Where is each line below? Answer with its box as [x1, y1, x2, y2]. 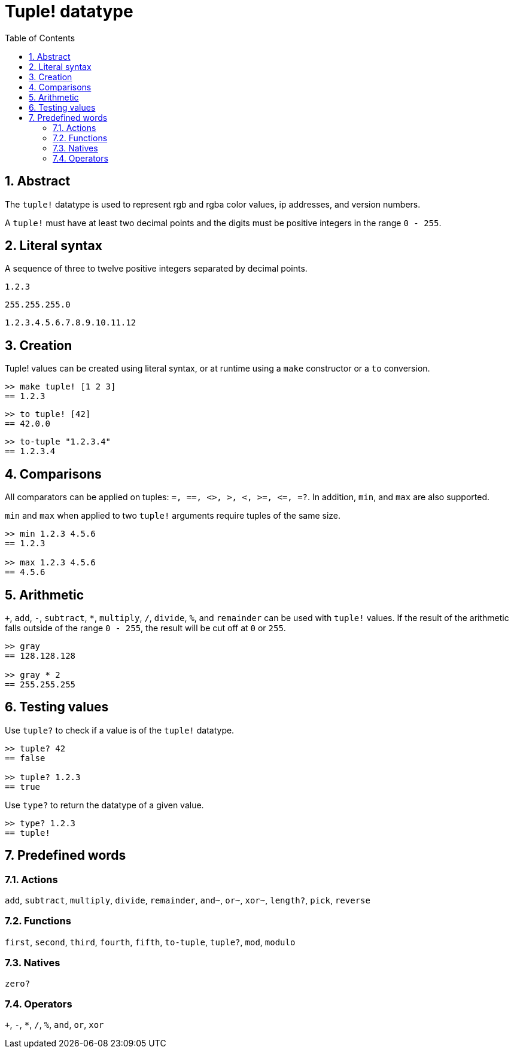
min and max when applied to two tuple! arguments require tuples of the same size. [5, 510, 341, 521]
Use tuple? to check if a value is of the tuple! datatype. [5, 725, 235, 735]
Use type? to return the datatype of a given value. [5, 799, 204, 810]
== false [5, 753, 45, 763]
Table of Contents [5, 32, 75, 43]
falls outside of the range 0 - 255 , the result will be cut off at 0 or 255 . [5, 622, 286, 633]
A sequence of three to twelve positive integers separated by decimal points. [5, 263, 308, 274]
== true [5, 781, 41, 792]
